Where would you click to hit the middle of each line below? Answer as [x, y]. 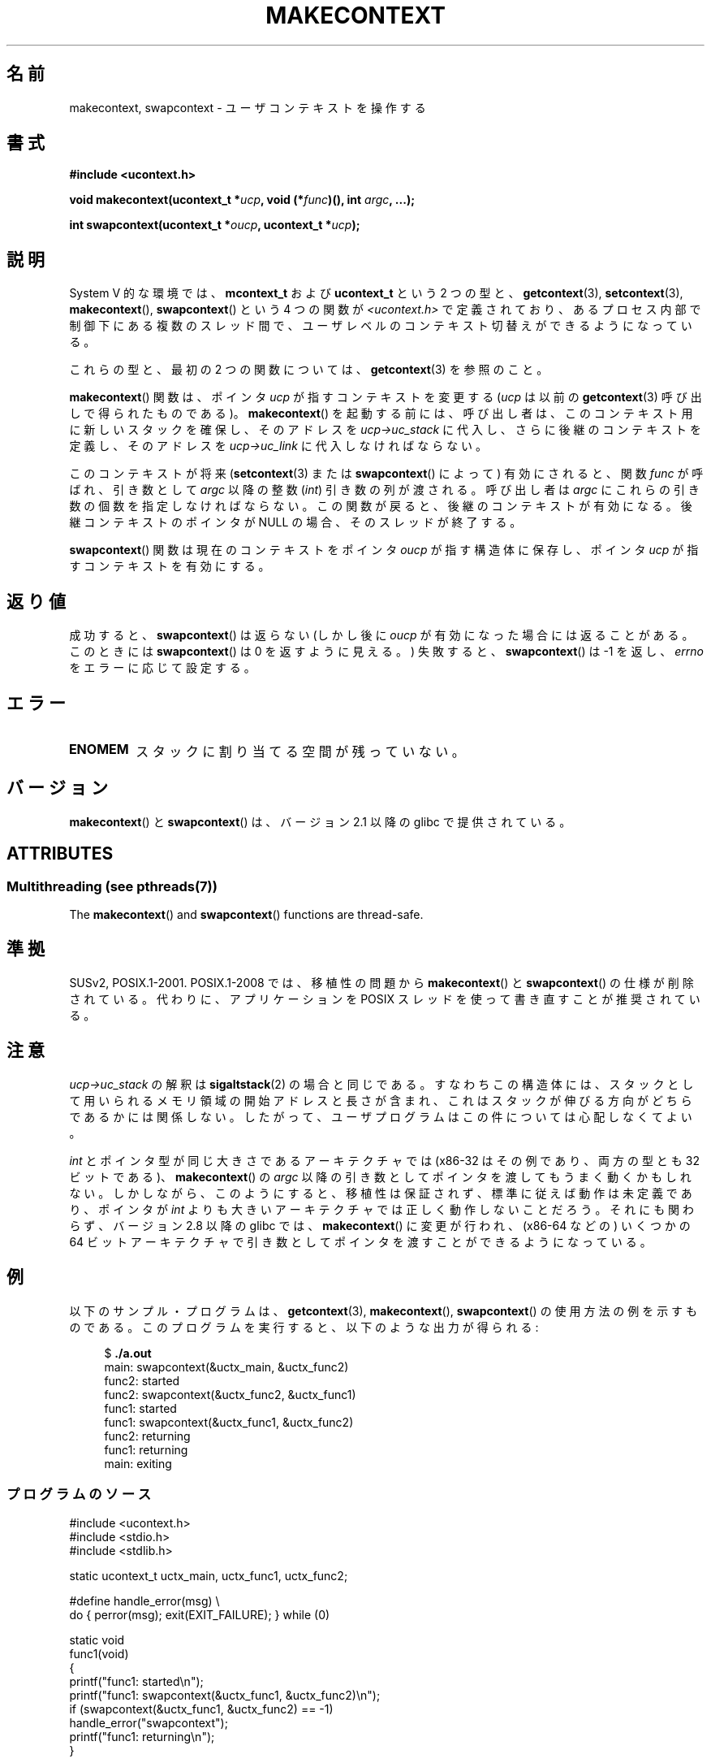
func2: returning [147, 1436]
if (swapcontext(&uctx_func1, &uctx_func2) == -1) [201, 1709]
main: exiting [138, 1463]
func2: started [142, 1380]
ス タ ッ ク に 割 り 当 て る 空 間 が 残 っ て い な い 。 [300, 751]
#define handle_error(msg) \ [144, 1601]
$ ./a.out [128, 1353]
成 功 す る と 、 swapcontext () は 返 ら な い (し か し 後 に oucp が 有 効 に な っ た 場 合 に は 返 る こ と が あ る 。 [381, 635]
